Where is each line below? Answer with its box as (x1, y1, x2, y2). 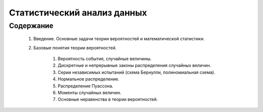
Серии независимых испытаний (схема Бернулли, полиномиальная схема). (57, 69, 215, 75)
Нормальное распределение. (57, 76, 119, 82)
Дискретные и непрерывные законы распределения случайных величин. (57, 63, 211, 68)
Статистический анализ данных (9, 7, 147, 18)
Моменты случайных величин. (57, 90, 122, 96)
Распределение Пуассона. (57, 83, 113, 89)
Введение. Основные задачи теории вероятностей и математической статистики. (33, 36, 205, 42)
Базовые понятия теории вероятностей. (33, 45, 117, 50)
